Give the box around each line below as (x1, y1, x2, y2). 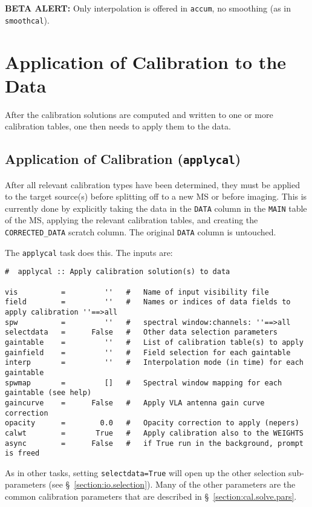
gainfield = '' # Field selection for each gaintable (5, 348, 291, 357)
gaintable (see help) (5, 388, 92, 397)
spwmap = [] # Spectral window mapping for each (5, 378, 282, 387)
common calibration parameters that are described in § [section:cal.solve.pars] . (5, 490, 297, 503)
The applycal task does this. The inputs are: (5, 246, 173, 258)
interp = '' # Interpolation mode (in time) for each (5, 358, 304, 367)
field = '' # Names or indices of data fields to (5, 298, 291, 307)
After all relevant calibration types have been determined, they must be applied (5, 178, 300, 191)
